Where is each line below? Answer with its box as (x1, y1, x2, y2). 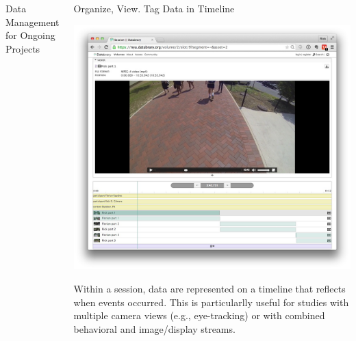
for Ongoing (5, 28, 55, 42)
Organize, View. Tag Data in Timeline (73, 1, 235, 15)
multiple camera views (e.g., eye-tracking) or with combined (73, 308, 325, 323)
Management (5, 14, 60, 29)
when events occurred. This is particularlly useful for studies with (73, 295, 349, 309)
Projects (5, 41, 40, 55)
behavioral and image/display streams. (73, 321, 236, 336)
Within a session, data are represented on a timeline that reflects (73, 282, 346, 296)
